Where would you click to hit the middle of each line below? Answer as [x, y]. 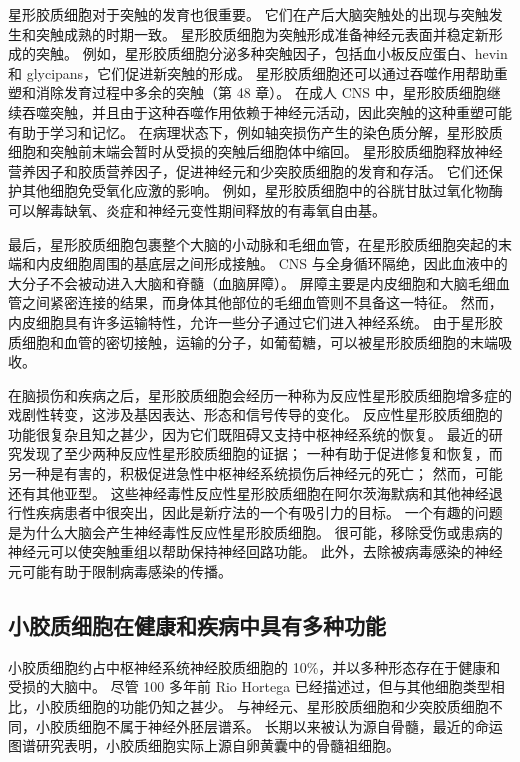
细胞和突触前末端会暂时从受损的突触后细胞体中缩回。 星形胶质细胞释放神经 [255, 151]
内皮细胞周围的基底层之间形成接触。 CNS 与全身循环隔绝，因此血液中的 [271, 263]
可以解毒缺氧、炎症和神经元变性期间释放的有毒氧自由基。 [197, 209]
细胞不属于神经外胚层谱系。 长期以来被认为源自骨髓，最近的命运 [290, 725]
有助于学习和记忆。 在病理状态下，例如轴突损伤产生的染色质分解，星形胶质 [255, 131]
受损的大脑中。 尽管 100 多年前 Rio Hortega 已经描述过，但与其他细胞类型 [249, 686]
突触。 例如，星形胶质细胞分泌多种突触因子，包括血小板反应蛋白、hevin [271, 53]
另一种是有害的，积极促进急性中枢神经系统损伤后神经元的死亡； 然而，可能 [255, 473]
